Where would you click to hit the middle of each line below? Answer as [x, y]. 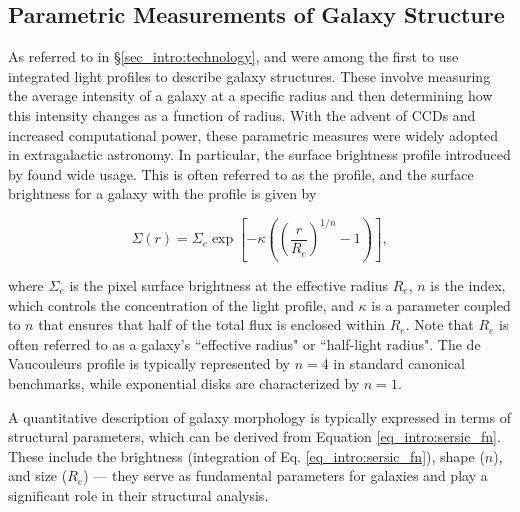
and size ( [38, 475]
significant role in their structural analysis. [138, 494]
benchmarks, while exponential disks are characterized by [184, 382]
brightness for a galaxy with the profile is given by [162, 193]
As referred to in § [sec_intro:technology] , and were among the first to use [233, 56]
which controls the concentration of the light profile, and [181, 304]
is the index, [468, 285]
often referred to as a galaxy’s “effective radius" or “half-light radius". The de [244, 343]
